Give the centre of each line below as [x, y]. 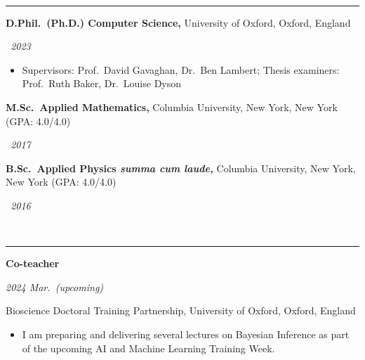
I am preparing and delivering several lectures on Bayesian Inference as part [186, 334]
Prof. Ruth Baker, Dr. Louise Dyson [102, 83]
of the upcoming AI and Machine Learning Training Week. [148, 348]
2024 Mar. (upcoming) [55, 287]
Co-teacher [33, 263]
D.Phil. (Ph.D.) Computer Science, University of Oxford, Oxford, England [178, 22]
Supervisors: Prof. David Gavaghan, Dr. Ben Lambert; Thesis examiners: [181, 69]
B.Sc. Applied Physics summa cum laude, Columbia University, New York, [181, 168]
